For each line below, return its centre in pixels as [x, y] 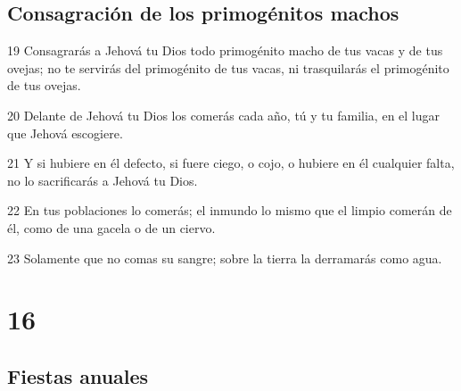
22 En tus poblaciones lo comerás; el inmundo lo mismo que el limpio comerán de [230, 210]
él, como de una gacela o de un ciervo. [111, 227]
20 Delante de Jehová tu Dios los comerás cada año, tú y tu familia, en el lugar [224, 115]
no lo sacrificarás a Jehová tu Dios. [103, 180]
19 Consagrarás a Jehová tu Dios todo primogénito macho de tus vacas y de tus [225, 50]
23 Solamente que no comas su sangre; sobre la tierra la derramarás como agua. [225, 258]
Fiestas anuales [78, 375]
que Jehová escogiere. [65, 133]
